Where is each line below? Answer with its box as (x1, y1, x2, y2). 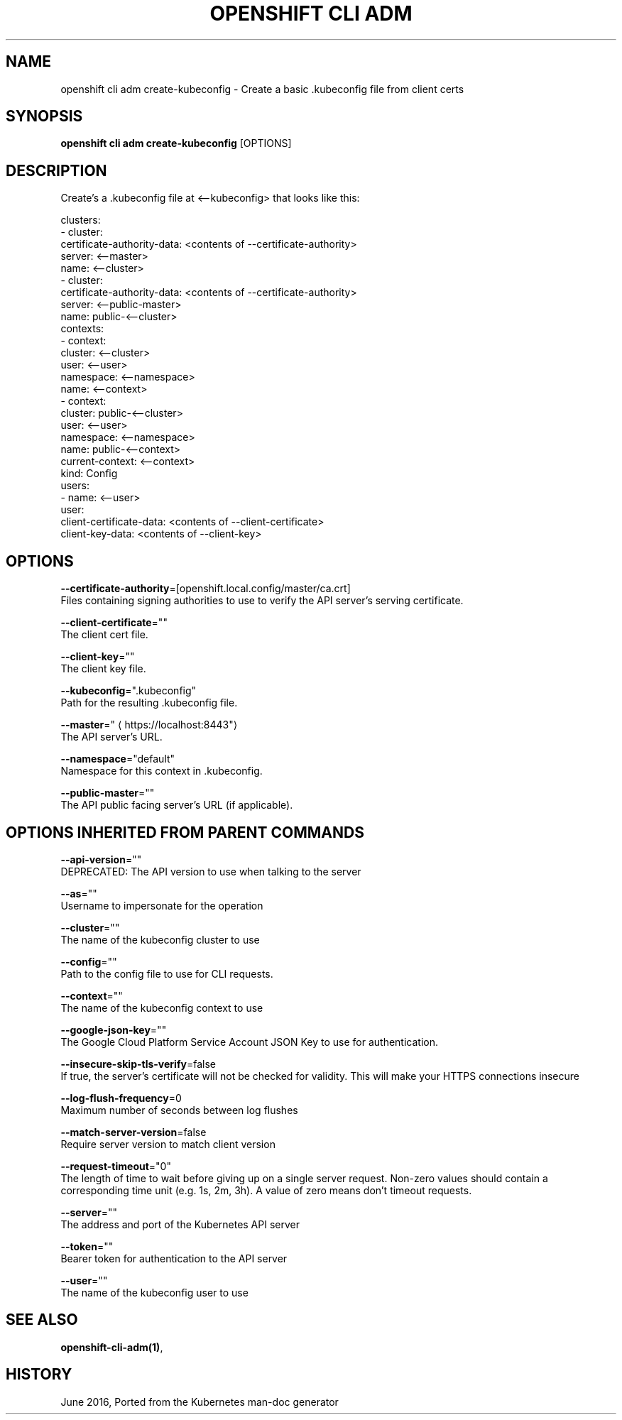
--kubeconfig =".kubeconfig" (60, 684, 197, 697)
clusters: (60, 214, 101, 226)
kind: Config (60, 467, 118, 480)
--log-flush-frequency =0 (60, 1091, 182, 1104)
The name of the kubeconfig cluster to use (60, 933, 260, 946)
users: (60, 479, 89, 492)
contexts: (60, 322, 104, 335)
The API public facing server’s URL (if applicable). (60, 799, 293, 812)
